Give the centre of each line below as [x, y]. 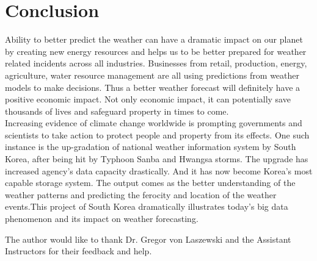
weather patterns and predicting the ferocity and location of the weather [141, 194]
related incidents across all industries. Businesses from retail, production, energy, [156, 63]
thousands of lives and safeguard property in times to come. [117, 111]
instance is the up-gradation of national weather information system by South [151, 147]
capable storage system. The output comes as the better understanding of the [150, 183]
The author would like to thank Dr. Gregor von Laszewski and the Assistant [148, 239]
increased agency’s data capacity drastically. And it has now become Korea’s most [159, 170]
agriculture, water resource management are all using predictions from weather [152, 75]
